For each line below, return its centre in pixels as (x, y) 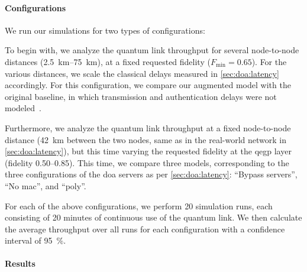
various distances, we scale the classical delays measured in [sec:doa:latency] (142, 73)
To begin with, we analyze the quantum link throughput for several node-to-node (152, 50)
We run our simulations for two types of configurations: (105, 30)
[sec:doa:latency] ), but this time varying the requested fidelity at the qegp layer (148, 151)
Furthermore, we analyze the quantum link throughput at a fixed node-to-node (148, 127)
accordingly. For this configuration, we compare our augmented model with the (148, 85)
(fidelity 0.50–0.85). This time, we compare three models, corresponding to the (147, 162)
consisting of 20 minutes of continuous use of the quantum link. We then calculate (153, 217)
